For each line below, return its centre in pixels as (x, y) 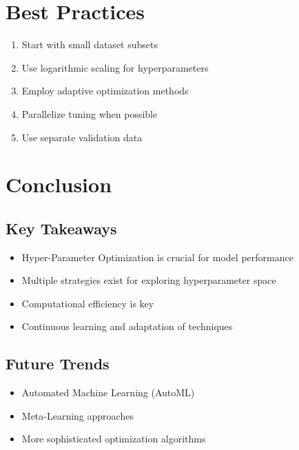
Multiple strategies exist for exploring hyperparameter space (149, 280)
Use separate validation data (82, 137)
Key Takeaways (61, 228)
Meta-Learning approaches (78, 415)
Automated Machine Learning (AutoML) (108, 392)
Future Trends (58, 364)
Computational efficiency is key (88, 303)
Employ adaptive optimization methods (105, 91)
